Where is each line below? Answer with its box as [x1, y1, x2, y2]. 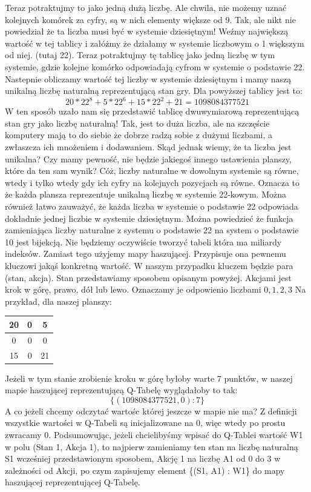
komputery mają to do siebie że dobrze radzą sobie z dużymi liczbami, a [5, 128, 273, 141]
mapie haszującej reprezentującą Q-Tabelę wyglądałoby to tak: [5, 384, 238, 396]
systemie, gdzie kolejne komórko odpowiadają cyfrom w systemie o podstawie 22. [5, 60, 305, 73]
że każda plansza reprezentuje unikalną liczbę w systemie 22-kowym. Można [5, 188, 286, 201]
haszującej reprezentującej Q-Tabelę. [5, 476, 140, 488]
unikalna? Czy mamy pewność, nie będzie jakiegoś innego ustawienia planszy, [5, 152, 292, 165]
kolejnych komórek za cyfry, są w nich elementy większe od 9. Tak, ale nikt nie [5, 13, 296, 25]
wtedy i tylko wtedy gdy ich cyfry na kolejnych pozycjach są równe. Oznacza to [5, 176, 300, 188]
